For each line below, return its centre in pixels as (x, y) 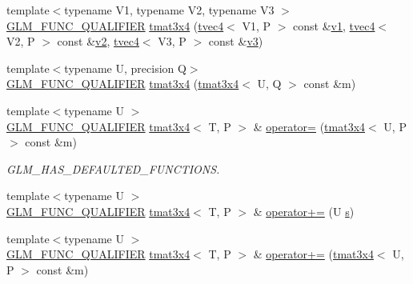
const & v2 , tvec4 (98, 41)
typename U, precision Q (125, 68)
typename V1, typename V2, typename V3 (169, 10)
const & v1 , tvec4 (334, 25)
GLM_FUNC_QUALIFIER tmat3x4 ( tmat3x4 (123, 84)
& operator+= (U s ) (304, 211)
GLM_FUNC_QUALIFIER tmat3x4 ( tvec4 (115, 25)
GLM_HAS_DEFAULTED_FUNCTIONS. (113, 168)
